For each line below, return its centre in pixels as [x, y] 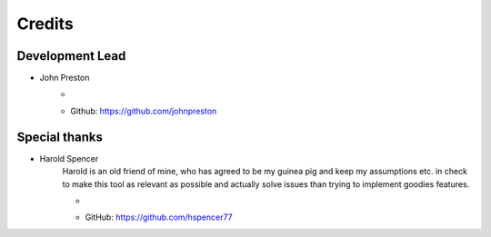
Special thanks [60, 137]
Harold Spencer [69, 158]
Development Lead [71, 56]
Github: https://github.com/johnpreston [144, 111]
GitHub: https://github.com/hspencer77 [159, 217]
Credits [45, 24]
